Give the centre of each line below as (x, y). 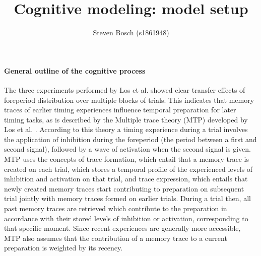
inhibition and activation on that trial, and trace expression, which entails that (126, 179)
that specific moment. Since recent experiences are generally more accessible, (122, 228)
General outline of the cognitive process (75, 70)
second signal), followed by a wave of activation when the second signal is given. (127, 149)
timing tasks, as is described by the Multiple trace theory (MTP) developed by (126, 119)
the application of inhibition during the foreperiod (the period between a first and (130, 139)
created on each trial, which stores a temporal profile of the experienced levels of (128, 169)
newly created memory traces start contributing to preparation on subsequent (124, 188)
